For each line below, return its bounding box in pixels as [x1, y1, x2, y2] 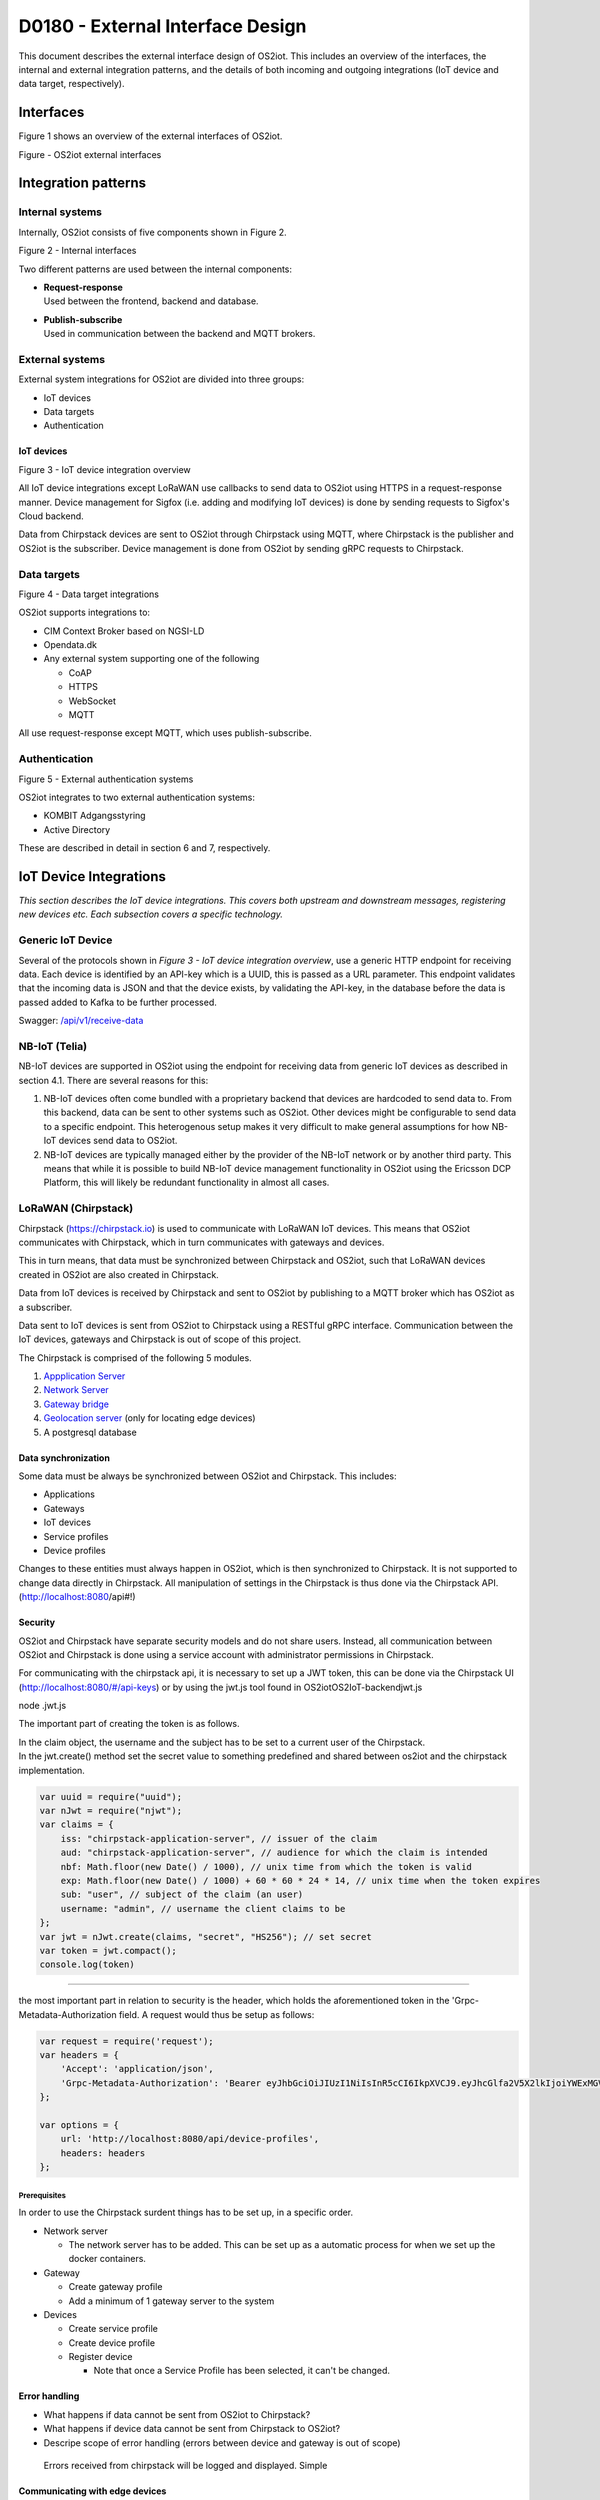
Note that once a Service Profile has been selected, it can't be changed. [93, 2365, 390, 2377]
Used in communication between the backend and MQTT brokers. [43, 328, 316, 340]
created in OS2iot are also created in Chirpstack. [18, 1268, 219, 1280]
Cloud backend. [18, 510, 84, 522]
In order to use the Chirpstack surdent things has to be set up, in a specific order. [18, 2206, 354, 2219]
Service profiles [43, 1530, 109, 1542]
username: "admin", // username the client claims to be [60, 1903, 346, 1914]
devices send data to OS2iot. [58, 1135, 178, 1147]
